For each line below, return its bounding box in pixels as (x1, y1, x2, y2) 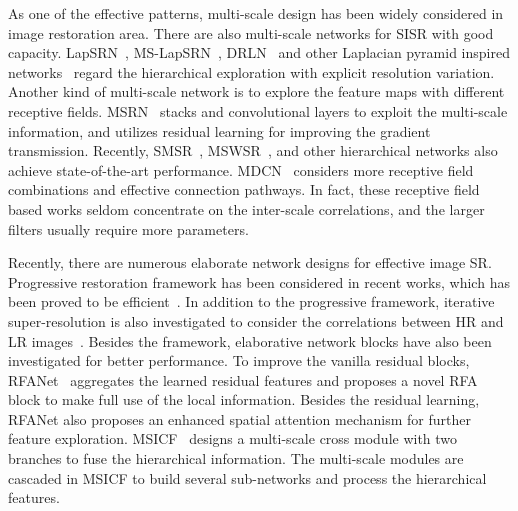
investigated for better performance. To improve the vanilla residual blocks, (8, 350, 470, 371)
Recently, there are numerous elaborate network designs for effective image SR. (8, 252, 492, 273)
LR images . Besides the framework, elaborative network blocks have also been (8, 330, 492, 351)
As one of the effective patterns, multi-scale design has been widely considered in (8, 3, 504, 23)
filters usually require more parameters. (8, 218, 249, 239)
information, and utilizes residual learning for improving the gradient (8, 120, 431, 141)
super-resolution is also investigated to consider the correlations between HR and (8, 310, 504, 331)
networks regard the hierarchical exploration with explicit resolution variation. (8, 61, 495, 82)
